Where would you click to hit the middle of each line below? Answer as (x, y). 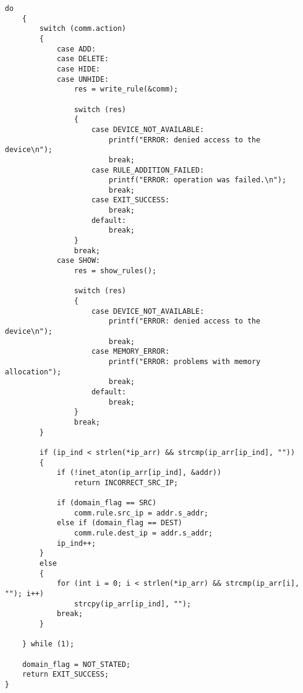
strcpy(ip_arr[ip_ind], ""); (132, 604)
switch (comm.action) (83, 29)
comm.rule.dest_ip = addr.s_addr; (143, 533)
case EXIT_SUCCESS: (131, 200)
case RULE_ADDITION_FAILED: (148, 170)
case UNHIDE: (83, 79)
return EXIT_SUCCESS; (65, 675)
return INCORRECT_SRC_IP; (126, 482)
